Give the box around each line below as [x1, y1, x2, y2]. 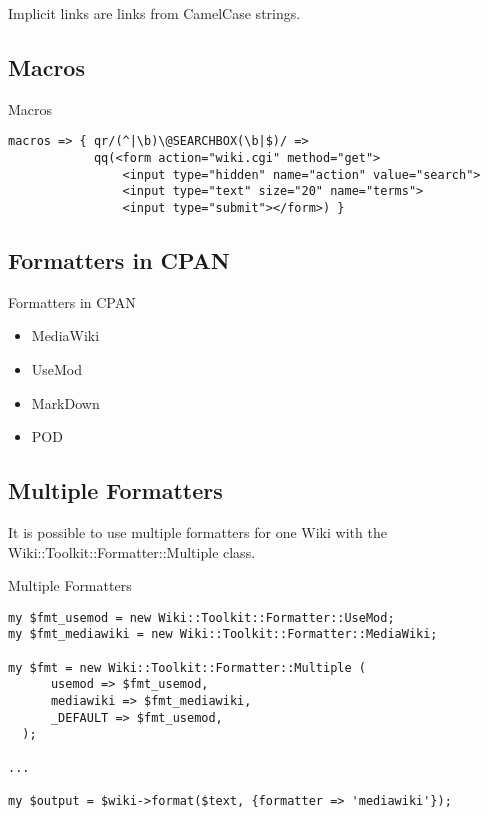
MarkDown [31, 392, 100, 413]
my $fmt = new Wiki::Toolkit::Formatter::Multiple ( [8, 660, 366, 675]
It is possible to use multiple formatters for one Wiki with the [8, 522, 387, 543]
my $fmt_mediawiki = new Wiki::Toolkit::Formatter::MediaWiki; [8, 627, 438, 642]
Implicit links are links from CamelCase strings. [8, 3, 301, 23]
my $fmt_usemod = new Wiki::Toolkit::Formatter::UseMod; [8, 610, 395, 625]
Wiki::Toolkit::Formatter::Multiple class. [8, 541, 256, 562]
